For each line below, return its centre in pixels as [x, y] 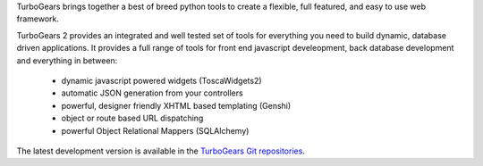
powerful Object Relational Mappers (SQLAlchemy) [155, 130]
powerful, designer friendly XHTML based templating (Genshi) [176, 105]
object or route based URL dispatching [132, 118]
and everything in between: [67, 60]
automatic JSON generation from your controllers [152, 93]
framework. [38, 19]
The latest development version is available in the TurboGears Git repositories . [161, 151]
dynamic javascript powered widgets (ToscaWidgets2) [162, 80]
